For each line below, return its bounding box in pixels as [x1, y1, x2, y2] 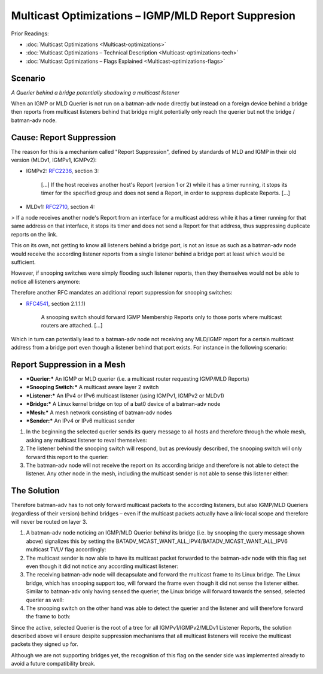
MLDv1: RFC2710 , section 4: [26, 203, 95, 210]
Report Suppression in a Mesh [11, 359, 126, 369]
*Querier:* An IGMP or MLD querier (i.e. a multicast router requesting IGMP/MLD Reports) [26, 375, 249, 382]
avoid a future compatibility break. [11, 660, 96, 667]
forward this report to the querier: [26, 453, 109, 460]
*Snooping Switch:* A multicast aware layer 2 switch [26, 384, 159, 391]
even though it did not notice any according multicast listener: [26, 563, 179, 570]
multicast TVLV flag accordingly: [26, 546, 106, 553]
